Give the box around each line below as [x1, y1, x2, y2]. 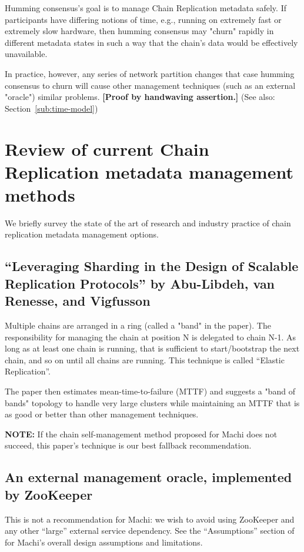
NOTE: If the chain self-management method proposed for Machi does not [5, 427, 278, 440]
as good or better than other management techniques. [5, 408, 199, 420]
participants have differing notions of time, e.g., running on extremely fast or [5, 13, 282, 25]
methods [5, 182, 75, 206]
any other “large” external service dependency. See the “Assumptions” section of [5, 524, 295, 537]
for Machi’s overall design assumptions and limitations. [5, 536, 203, 548]
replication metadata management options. [5, 228, 159, 240]
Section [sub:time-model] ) [5, 102, 98, 114]
